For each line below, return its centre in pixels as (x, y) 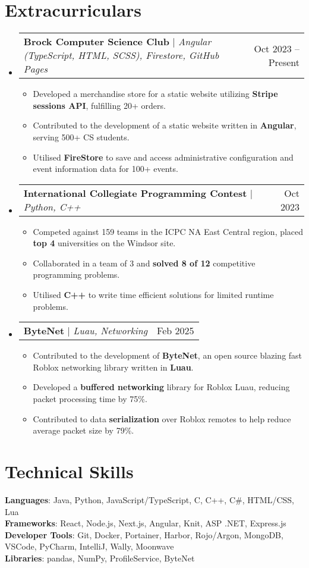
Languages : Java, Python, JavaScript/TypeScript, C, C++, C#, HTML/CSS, (149, 499)
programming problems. (76, 274)
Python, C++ (52, 206)
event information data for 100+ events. (105, 169)
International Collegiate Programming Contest (135, 193)
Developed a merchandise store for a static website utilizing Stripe (155, 94)
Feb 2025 (176, 331)
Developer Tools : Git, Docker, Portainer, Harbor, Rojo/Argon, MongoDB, (144, 534)
